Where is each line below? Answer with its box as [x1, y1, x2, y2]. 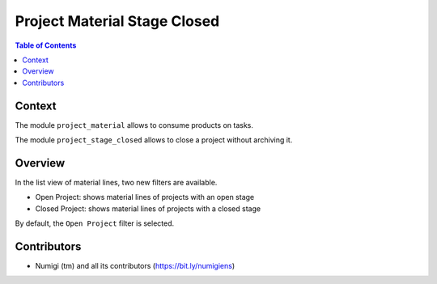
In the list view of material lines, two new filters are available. [15, 177, 218, 187]
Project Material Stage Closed [15, 12, 220, 30]
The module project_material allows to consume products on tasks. [15, 120, 254, 129]
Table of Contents [15, 40, 77, 50]
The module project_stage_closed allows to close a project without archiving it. [15, 135, 293, 145]
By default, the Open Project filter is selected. [15, 218, 175, 228]
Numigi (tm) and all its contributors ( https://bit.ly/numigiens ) [35, 261, 235, 270]
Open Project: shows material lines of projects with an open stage [35, 193, 255, 202]
